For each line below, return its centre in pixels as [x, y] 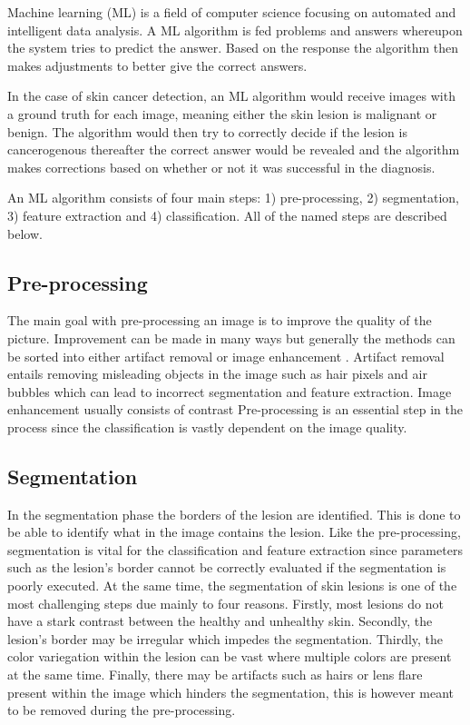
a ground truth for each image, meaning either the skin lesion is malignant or [222, 113]
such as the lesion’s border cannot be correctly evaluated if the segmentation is [227, 567]
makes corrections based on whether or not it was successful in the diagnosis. [221, 167]
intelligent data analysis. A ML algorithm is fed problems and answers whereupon [235, 30]
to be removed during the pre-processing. [122, 710]
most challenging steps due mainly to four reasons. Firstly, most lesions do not [225, 603]
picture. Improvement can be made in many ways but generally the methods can [231, 338]
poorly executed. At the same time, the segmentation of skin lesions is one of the [232, 586]
